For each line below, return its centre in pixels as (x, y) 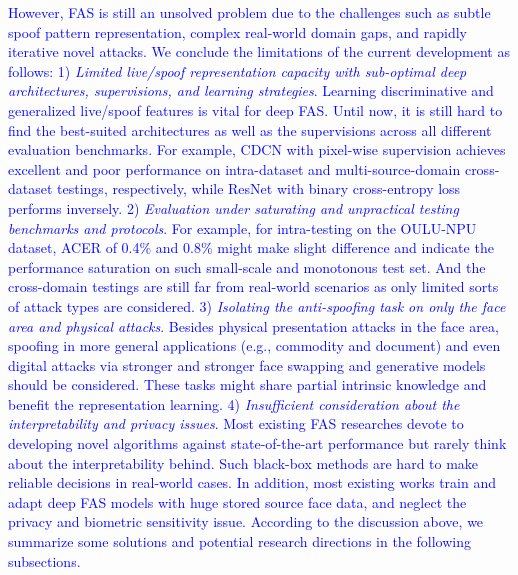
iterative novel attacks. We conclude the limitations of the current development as (259, 51)
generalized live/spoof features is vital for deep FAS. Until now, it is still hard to (255, 109)
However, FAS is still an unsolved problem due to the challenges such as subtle (249, 12)
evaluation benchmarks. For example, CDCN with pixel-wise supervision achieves (257, 149)
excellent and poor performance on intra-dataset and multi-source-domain (234, 168)
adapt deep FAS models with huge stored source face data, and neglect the (237, 501)
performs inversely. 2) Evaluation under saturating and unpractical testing (233, 207)
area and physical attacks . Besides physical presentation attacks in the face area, (253, 325)
